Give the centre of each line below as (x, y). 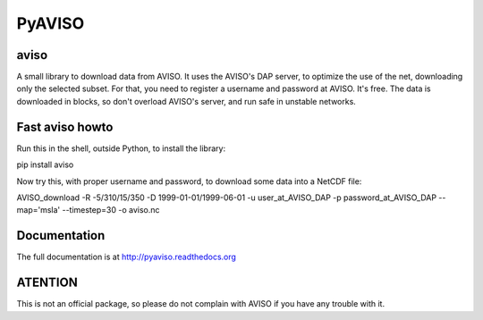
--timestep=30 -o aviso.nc (111, 210)
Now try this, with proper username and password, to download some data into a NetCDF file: (189, 181)
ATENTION (47, 283)
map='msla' (38, 210)
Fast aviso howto (65, 126)
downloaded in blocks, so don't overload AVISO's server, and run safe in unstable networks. (186, 101)
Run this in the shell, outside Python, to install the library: (121, 148)
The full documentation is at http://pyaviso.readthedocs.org (127, 257)
